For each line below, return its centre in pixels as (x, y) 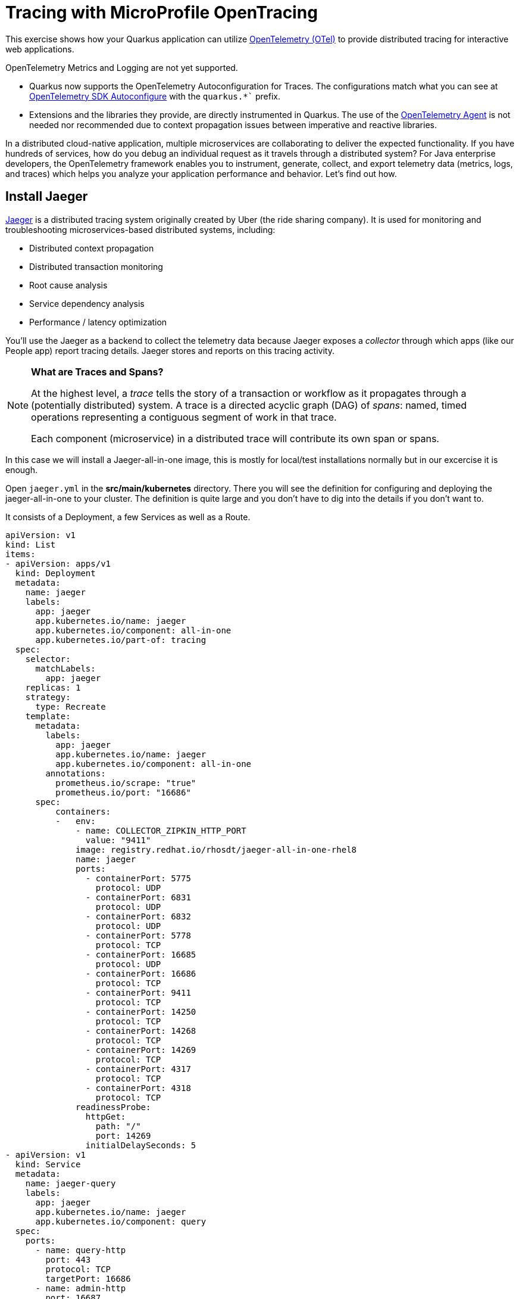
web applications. (40, 49)
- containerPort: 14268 (141, 1031)
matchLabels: (65, 668)
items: (21, 554)
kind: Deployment (55, 573)
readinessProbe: (113, 1107)
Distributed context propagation (92, 248)
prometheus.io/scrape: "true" (126, 783)
